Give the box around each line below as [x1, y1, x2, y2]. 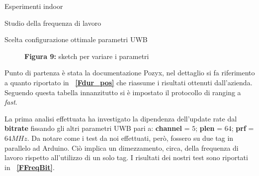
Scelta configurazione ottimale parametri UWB [4, 34, 148, 45]
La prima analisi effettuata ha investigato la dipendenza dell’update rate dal [4, 113, 237, 123]
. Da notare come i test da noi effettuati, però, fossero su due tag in [27, 132, 234, 143]
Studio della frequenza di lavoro [4, 17, 101, 28]
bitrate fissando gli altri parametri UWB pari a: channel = [4, 123, 190, 133]
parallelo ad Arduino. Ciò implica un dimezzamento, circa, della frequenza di [4, 142, 239, 153]
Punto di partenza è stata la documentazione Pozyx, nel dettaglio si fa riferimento [4, 67, 255, 78]
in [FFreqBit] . [4, 162, 55, 172]
